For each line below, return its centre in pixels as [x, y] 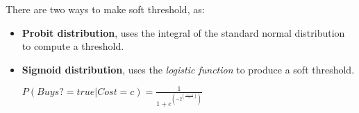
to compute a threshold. [73, 46]
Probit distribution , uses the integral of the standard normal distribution [183, 32]
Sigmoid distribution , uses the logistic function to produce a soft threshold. [188, 69]
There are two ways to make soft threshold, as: [105, 9]
